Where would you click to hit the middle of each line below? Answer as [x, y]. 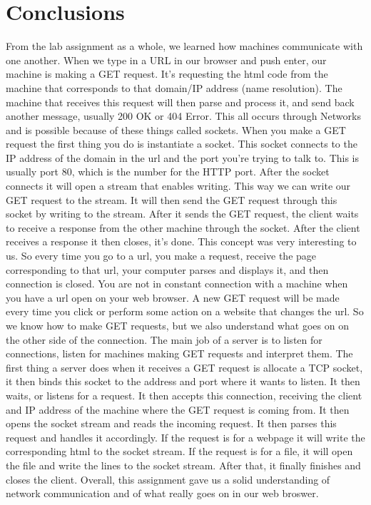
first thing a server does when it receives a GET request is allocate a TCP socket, [184, 367]
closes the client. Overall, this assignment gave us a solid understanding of [168, 479]
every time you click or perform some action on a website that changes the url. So [185, 311]
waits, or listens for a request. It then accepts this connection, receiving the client [184, 395]
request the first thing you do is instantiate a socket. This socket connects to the [182, 144]
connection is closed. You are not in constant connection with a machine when [177, 284]
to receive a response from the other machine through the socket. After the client [183, 227]
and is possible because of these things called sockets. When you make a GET [176, 129]
